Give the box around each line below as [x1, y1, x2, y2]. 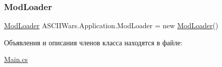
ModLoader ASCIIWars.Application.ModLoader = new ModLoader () [4, 20, 218, 31]
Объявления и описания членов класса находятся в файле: [4, 37, 183, 47]
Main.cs [4, 54, 28, 64]
